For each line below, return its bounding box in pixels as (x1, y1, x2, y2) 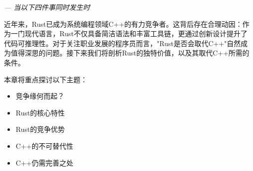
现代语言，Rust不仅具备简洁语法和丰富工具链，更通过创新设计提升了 (24, 28, 248, 39)
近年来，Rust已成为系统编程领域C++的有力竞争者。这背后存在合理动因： (4, 18, 243, 29)
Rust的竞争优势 (15, 124, 65, 134)
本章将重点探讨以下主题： (4, 74, 87, 84)
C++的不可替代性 (15, 140, 73, 151)
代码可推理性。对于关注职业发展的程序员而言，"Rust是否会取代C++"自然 (4, 38, 241, 48)
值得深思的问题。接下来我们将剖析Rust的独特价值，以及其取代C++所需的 (10, 48, 250, 58)
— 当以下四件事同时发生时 (4, 2, 90, 12)
